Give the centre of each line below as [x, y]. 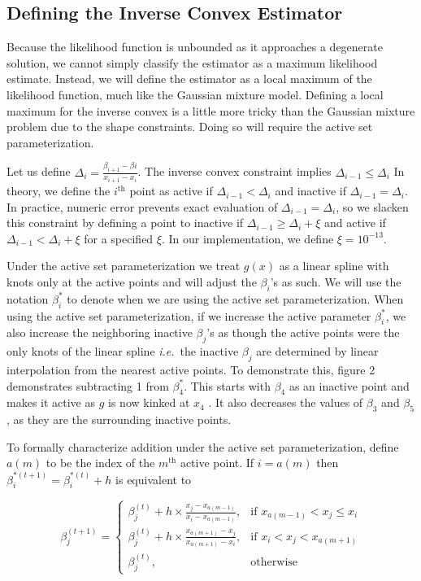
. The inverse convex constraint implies [234, 171]
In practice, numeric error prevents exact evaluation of [142, 206]
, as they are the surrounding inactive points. [119, 419]
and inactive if [310, 191]
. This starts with [227, 385]
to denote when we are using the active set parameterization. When [235, 298]
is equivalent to [154, 479]
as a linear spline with [334, 266]
